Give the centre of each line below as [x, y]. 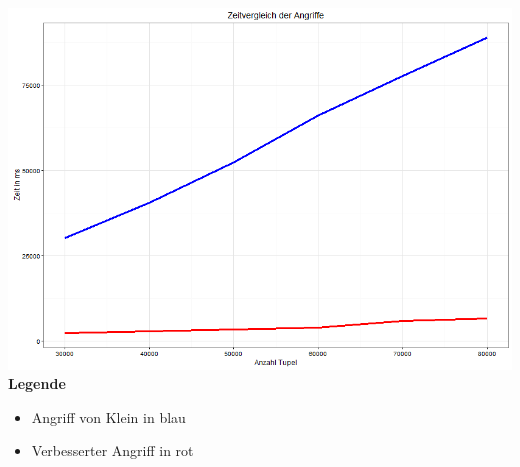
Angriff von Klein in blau [108, 416]
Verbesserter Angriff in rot [112, 450]
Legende [37, 383]
